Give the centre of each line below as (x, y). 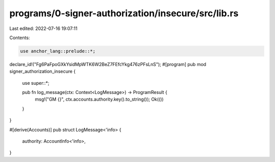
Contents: (20, 38)
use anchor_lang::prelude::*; (58, 51)
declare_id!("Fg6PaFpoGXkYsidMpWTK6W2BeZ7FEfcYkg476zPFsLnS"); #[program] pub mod (108, 64)
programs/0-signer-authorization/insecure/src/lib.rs (124, 13)
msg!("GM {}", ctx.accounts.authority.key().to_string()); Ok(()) (99, 100)
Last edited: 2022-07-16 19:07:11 (43, 28)
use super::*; (36, 83)
